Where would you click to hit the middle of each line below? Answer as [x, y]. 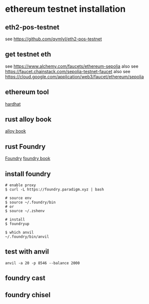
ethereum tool [27, 92]
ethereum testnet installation [65, 9]
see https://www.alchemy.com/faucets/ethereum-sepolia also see [72, 66]
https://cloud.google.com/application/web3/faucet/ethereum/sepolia [74, 77]
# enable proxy [21, 185]
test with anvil [27, 252]
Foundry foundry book [28, 159]
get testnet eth [28, 54]
